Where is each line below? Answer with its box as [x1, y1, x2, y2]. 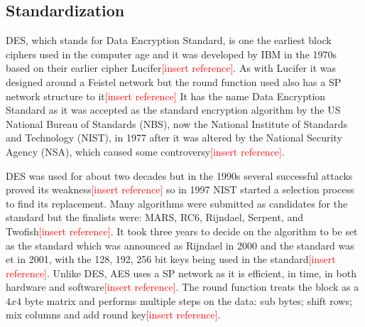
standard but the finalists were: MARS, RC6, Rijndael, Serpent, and [6, 210, 304, 225]
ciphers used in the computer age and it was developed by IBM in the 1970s [6, 46, 337, 61]
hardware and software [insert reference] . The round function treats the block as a [6, 279, 359, 294]
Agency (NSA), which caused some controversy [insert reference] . [6, 144, 285, 159]
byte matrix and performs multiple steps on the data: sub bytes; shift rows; [24, 293, 352, 308]
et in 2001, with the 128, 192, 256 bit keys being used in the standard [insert [6, 252, 336, 267]
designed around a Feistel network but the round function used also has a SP [6, 74, 342, 89]
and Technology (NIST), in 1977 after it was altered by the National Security [6, 130, 342, 145]
